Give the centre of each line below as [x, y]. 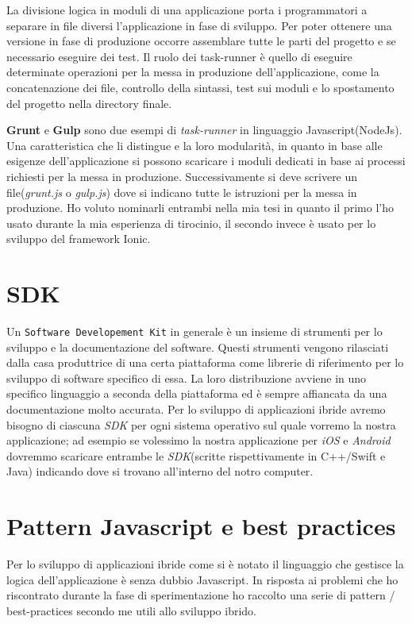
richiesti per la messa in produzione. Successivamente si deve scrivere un [182, 176]
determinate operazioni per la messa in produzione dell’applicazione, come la [193, 72]
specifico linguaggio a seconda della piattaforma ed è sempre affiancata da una [197, 393]
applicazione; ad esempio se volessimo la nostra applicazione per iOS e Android [198, 440]
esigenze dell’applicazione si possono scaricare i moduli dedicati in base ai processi [206, 161]
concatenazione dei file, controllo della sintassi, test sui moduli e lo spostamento [200, 87]
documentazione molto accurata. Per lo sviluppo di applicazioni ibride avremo [196, 409]
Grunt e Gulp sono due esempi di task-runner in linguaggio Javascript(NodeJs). [204, 130]
